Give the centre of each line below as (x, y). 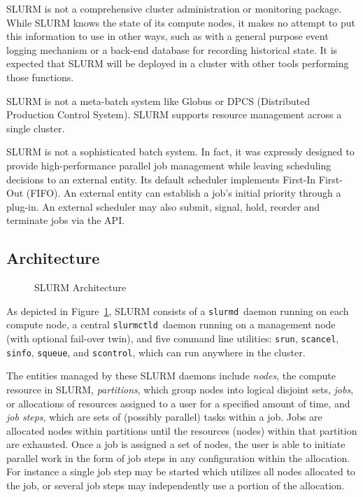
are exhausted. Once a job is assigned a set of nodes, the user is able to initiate (176, 444)
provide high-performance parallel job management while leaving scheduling (169, 165)
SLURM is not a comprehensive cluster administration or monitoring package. (174, 8)
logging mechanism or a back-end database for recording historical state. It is (172, 49)
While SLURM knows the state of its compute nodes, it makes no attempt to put (181, 22)
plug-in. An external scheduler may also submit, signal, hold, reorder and (163, 206)
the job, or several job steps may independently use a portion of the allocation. (176, 485)
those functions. (40, 77)
